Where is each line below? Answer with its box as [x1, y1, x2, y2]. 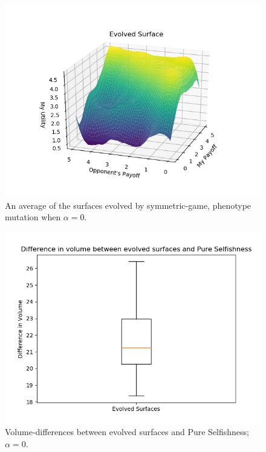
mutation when [5, 211, 61, 223]
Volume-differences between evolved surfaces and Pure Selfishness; [5, 425, 250, 438]
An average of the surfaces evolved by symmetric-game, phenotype [5, 199, 251, 211]
